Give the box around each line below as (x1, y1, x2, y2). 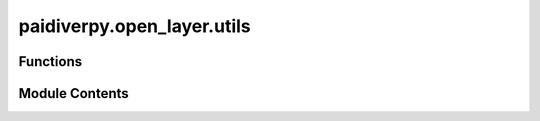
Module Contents (18, 85, 129, 102)
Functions (18, 53, 83, 70)
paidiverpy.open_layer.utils (18, 15, 251, 37)
